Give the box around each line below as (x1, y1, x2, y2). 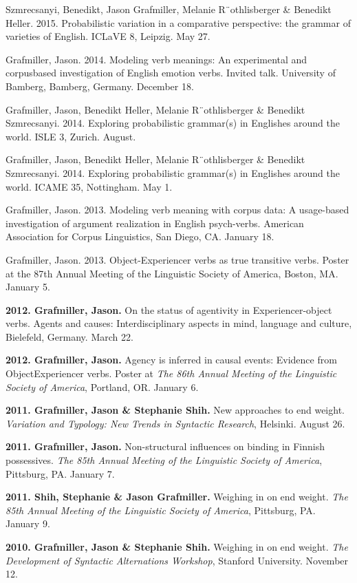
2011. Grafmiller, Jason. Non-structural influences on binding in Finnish (6, 439, 325, 454)
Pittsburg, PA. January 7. (6, 466, 115, 480)
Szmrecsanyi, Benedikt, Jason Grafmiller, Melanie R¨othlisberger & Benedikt (6, 2, 332, 16)
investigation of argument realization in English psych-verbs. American (6, 215, 304, 230)
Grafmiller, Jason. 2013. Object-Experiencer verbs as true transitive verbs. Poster (6, 252, 349, 266)
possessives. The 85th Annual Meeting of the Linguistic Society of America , (6, 453, 323, 467)
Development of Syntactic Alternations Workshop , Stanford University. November (6, 553, 349, 567)
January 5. (6, 279, 50, 294)
